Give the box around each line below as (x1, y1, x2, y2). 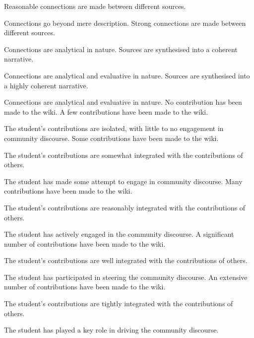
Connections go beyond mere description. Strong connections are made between (4, 17, 246, 28)
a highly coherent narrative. (4, 80, 88, 90)
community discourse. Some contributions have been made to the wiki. (4, 133, 219, 143)
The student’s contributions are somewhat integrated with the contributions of (4, 149, 243, 160)
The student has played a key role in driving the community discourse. (4, 325, 219, 335)
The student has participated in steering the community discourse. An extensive (4, 271, 248, 282)
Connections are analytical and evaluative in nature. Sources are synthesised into (4, 70, 250, 80)
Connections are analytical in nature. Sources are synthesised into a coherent (4, 44, 238, 54)
